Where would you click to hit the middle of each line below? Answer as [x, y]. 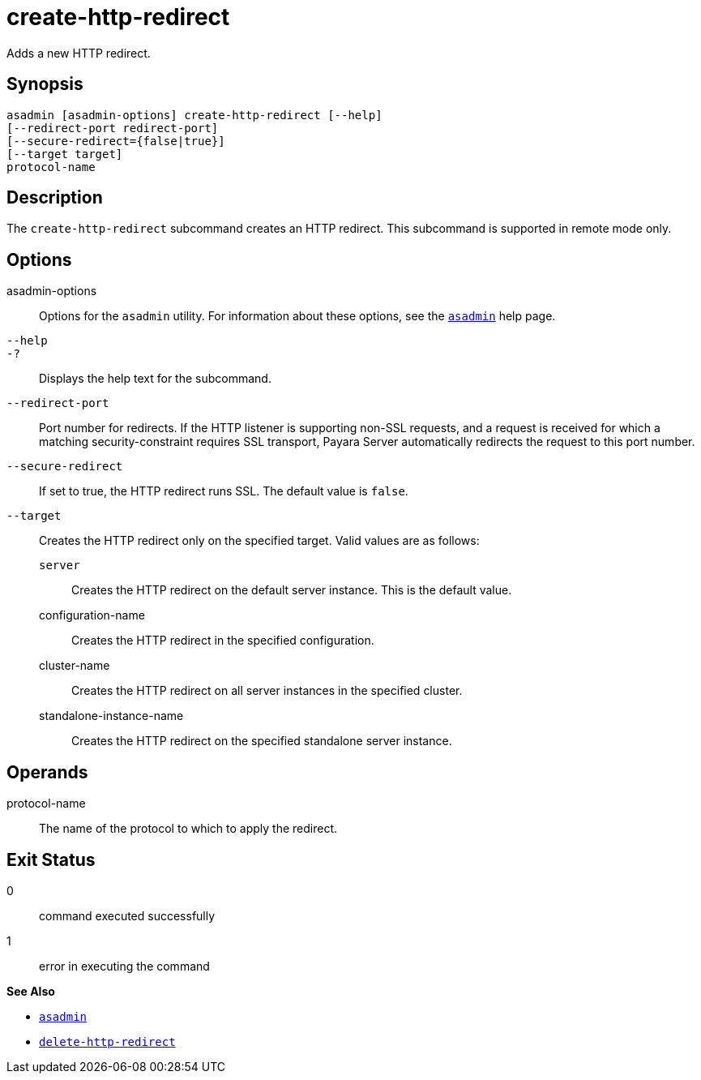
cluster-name [75, 666]
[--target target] [65, 154]
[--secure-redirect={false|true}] [116, 141]
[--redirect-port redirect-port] [113, 128]
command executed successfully [127, 915]
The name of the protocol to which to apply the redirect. [188, 829]
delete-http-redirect [107, 1041]
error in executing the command [124, 966]
